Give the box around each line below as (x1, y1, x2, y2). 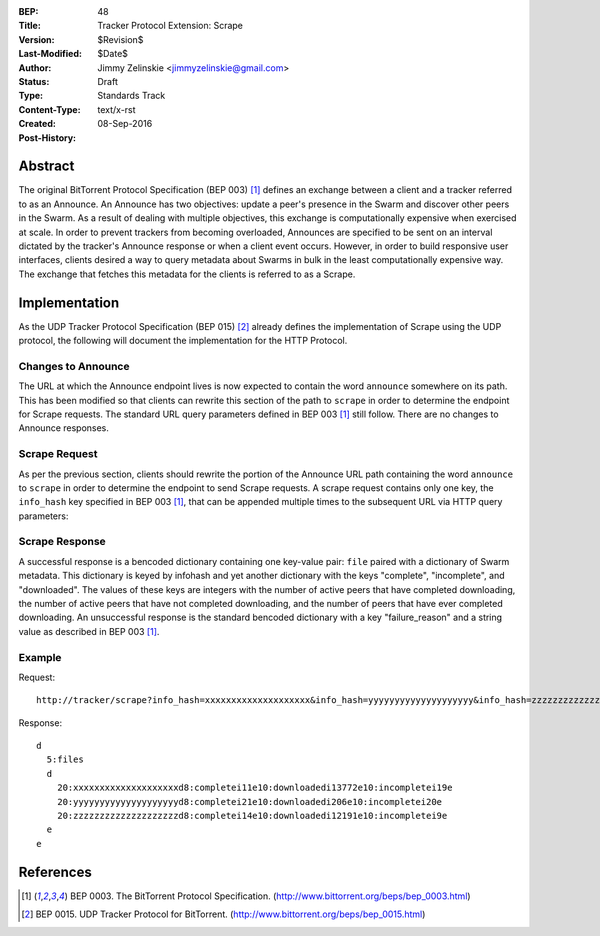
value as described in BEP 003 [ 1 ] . (18, 625, 160, 637)
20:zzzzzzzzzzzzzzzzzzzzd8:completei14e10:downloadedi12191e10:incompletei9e (56, 810, 448, 822)
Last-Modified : (18, 48, 82, 60)
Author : (18, 61, 52, 74)
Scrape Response (18, 535, 107, 549)
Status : (18, 75, 50, 87)
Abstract (18, 158, 75, 175)
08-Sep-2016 (97, 118, 153, 130)
